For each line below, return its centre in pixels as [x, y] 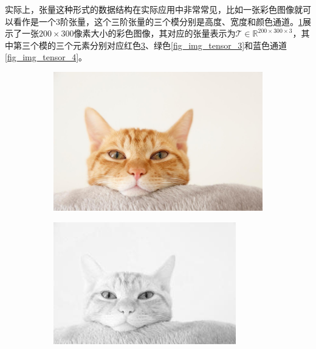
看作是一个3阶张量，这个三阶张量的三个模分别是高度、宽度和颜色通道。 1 [158, 21]
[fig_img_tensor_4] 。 [46, 57]
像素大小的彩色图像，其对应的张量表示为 [155, 33]
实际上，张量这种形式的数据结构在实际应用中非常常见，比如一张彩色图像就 [154, 9]
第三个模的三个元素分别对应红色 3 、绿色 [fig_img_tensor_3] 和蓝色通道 [150, 45]
